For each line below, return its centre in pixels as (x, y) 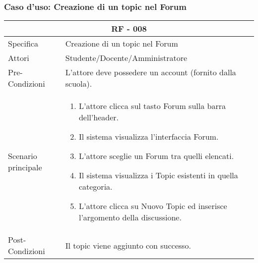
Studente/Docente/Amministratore (126, 58)
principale (25, 167)
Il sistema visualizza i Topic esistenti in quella (158, 175)
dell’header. (99, 117)
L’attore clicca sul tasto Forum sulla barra (152, 106)
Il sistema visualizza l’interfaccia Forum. (149, 137)
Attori (19, 58)
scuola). (79, 84)
